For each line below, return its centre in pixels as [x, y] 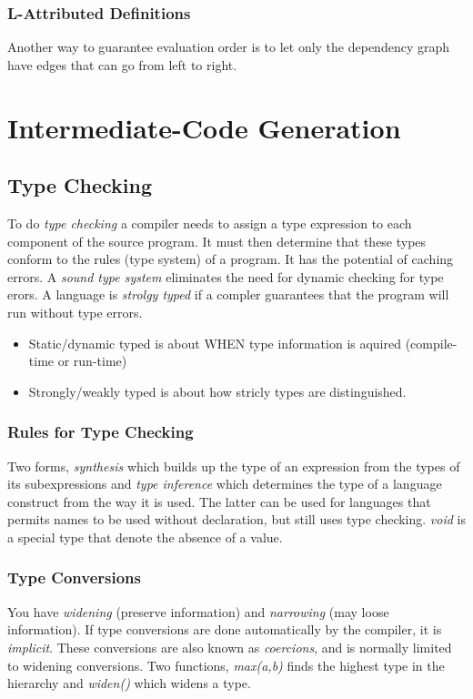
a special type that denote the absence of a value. [145, 537]
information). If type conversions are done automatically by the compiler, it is [225, 629]
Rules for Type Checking [101, 432]
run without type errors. [75, 312]
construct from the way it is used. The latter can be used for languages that [219, 501]
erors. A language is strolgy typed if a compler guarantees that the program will [228, 294]
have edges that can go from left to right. [122, 64]
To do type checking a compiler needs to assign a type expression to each [210, 223]
